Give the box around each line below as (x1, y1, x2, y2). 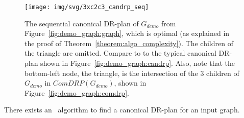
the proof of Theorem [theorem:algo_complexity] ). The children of (25, 37, 233, 48)
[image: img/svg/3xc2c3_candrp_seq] (25, 4, 149, 11)
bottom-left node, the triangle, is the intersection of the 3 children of (25, 67, 239, 78)
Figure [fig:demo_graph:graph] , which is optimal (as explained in (25, 28, 230, 38)
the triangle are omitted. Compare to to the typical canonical (25, 48, 216, 58)
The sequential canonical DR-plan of (25, 18, 139, 28)
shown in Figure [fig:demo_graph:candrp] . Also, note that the (40, 58, 235, 68)
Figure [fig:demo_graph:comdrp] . (25, 87, 129, 98)
